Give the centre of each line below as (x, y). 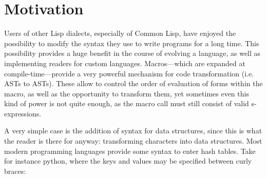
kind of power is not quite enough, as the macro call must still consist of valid (127, 103)
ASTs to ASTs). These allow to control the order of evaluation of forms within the (133, 83)
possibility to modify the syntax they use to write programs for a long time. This (132, 43)
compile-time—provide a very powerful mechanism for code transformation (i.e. (129, 73)
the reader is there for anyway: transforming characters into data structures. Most (133, 141)
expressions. (23, 113)
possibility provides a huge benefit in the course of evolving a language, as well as (132, 53)
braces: (15, 171)
